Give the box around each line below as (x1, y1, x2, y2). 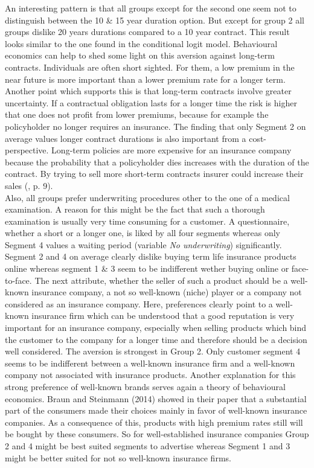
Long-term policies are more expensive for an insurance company (51, 144, 292, 156)
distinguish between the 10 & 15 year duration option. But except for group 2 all (5, 13, 304, 26)
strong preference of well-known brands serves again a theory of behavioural (5, 380, 286, 393)
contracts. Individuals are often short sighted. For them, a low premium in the (5, 60, 295, 73)
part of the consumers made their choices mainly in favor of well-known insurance (5, 404, 307, 417)
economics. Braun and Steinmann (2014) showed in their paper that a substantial (5, 392, 307, 405)
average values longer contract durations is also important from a (5, 132, 246, 144)
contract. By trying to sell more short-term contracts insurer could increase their (5, 167, 304, 180)
